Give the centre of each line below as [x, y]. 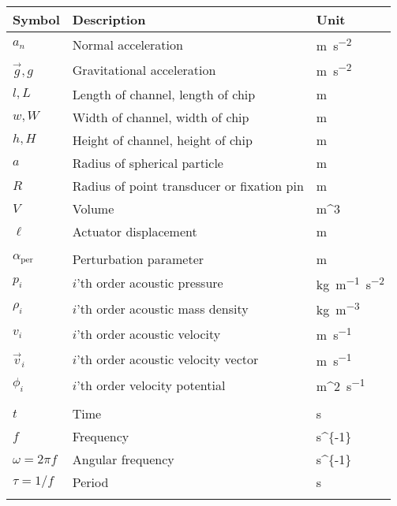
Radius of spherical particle [148, 162]
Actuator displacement [135, 231]
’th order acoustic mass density [163, 308]
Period [90, 482]
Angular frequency [123, 459]
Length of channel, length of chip [164, 94]
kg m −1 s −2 [350, 283]
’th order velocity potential [151, 385]
